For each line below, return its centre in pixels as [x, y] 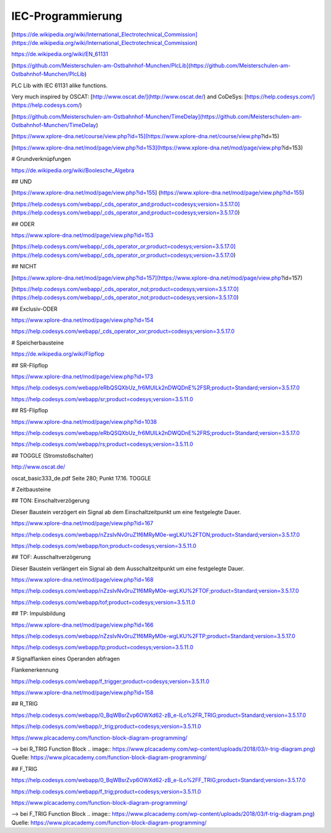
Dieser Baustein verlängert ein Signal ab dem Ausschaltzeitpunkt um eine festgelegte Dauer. [128, 568]
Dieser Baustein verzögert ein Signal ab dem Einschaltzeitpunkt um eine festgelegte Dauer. [126, 512]
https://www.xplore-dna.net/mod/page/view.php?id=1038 [84, 421]
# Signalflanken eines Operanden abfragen [66, 659]
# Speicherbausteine [38, 342]
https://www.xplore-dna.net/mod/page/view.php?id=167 [82, 523]
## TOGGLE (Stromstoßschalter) [52, 455]
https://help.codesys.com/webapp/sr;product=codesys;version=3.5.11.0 [102, 399]
